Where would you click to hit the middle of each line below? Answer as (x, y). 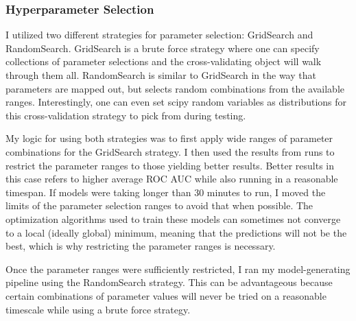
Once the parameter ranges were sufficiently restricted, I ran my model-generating (178, 269)
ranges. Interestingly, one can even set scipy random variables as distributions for (176, 102)
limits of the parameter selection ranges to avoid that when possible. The (159, 205)
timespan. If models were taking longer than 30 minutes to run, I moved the (166, 192)
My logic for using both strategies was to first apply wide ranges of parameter (169, 138)
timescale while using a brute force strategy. (98, 309)
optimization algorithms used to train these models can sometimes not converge (173, 218)
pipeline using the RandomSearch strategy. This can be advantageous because (169, 282)
